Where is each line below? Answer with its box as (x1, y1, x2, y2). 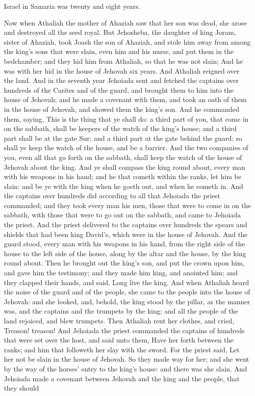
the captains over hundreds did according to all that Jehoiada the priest (4, 190, 220, 201)
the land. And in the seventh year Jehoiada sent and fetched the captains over (4, 75, 239, 85)
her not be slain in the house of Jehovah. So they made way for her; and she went (4, 354, 250, 364)
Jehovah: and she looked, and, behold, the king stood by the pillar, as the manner (4, 296, 250, 306)
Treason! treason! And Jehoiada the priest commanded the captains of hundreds (4, 325, 245, 335)
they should (4, 383, 39, 393)
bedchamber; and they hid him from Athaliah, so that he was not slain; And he (4, 55, 243, 66)
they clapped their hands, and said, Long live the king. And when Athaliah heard (4, 277, 249, 287)
